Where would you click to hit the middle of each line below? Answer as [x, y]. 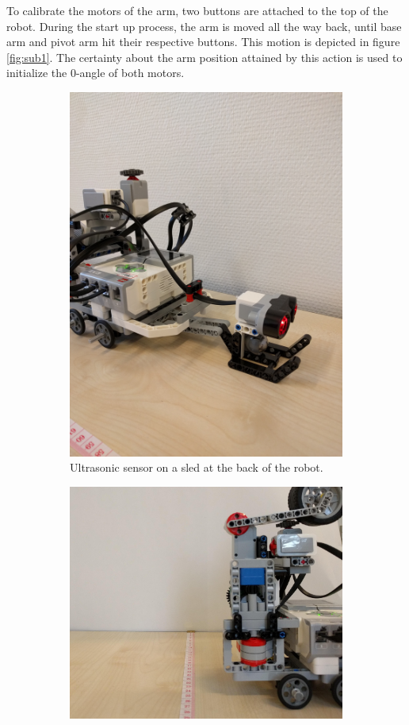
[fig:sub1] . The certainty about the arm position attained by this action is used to [204, 57]
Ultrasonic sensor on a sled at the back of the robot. [197, 467]
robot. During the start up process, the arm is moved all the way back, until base [204, 26]
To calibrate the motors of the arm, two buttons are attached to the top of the [197, 10]
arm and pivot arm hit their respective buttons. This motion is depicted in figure [203, 42]
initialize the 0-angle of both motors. [96, 73]
